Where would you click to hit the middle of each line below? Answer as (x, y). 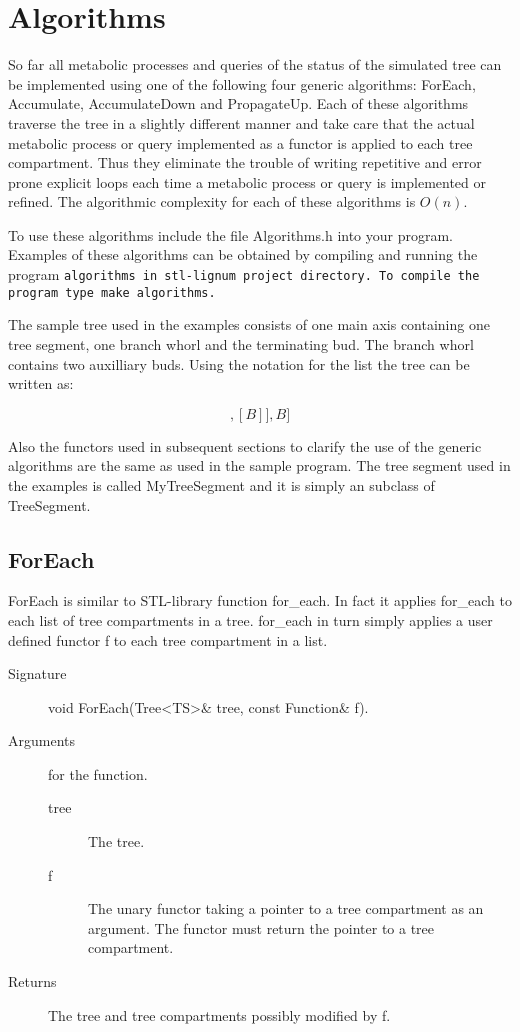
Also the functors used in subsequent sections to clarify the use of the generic (245, 445)
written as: (41, 383)
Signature (37, 673)
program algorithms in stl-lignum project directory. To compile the (244, 274)
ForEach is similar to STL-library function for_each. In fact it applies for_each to (260, 600)
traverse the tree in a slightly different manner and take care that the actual (241, 122)
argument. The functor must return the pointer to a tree (261, 927)
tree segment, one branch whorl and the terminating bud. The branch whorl (241, 343)
